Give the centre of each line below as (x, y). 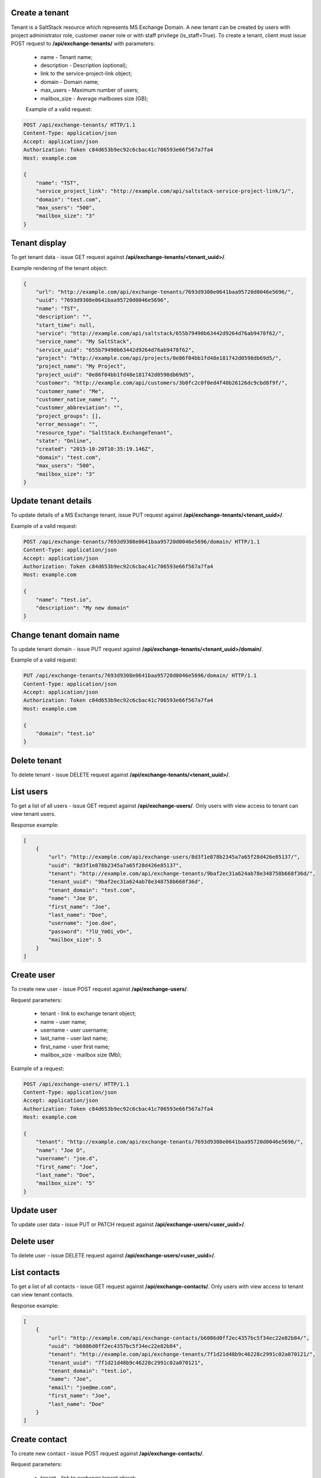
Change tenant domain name (65, 635)
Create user (33, 975)
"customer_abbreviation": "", (79, 408)
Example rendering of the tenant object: (59, 268)
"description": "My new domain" (83, 608)
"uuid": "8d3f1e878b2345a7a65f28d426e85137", (115, 865)
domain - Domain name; (70, 82)
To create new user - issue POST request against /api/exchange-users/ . (100, 989)
